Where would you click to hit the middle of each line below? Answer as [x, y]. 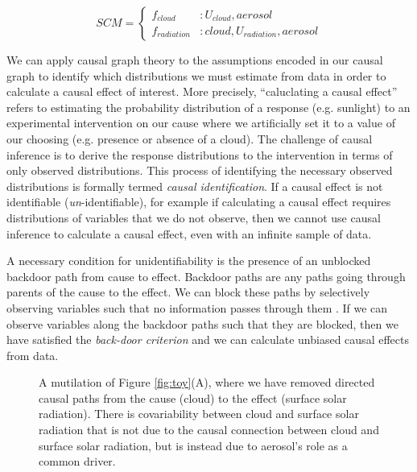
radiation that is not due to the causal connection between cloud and [209, 430]
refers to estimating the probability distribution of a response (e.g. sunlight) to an [208, 107]
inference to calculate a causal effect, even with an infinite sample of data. [189, 233]
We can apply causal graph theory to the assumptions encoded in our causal [195, 60]
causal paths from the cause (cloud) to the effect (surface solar [193, 397]
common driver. [77, 461]
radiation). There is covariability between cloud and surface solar [199, 414]
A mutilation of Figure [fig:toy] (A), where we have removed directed [207, 382]
